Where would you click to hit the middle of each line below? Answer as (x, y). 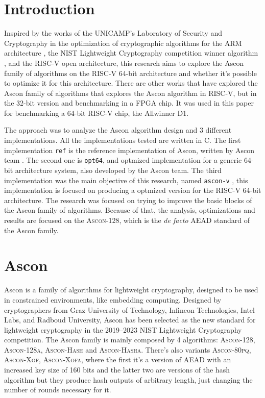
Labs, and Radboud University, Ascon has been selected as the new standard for (130, 320)
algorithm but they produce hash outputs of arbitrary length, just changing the (128, 379)
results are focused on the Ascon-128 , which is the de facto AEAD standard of (127, 220)
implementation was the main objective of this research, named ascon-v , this (126, 180)
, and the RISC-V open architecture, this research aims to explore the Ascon (124, 63)
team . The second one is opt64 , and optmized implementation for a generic (123, 160)
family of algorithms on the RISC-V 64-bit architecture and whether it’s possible (130, 73)
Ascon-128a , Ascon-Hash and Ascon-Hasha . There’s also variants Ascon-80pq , (128, 349)
